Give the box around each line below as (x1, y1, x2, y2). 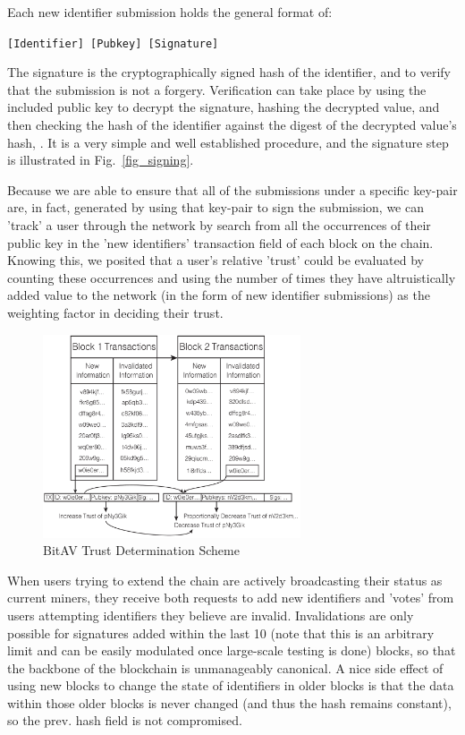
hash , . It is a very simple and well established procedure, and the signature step (7, 132, 449, 151)
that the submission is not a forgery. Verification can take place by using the (7, 80, 427, 98)
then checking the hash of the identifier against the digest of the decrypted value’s (7, 115, 457, 134)
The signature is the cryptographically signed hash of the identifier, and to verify (7, 63, 451, 81)
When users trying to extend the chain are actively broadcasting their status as (7, 570, 443, 589)
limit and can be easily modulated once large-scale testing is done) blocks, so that (7, 641, 456, 660)
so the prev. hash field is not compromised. (7, 711, 242, 730)
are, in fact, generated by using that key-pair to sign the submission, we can (7, 198, 424, 217)
